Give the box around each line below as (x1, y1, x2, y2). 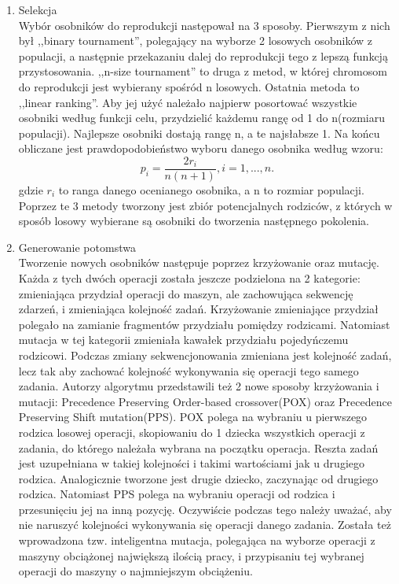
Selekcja (18, 2, 57, 17)
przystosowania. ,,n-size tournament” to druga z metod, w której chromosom (18, 63, 387, 79)
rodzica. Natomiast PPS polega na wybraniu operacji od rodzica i (18, 486, 335, 502)
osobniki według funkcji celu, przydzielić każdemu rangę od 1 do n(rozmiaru (18, 109, 385, 126)
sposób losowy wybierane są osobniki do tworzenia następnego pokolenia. (18, 213, 370, 229)
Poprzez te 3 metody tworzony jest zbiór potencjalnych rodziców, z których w (18, 197, 393, 213)
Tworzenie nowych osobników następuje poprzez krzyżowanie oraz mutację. (18, 254, 379, 271)
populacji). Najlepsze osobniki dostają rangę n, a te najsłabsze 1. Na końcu (18, 124, 380, 141)
